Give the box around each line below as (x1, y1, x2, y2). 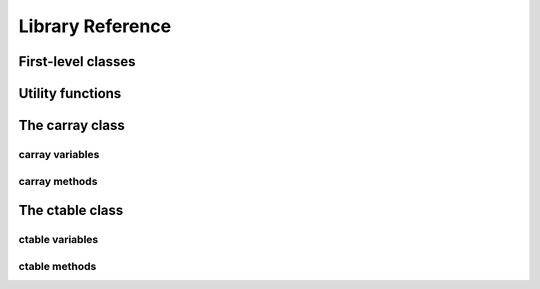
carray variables (18, 147, 100, 161)
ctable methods (18, 259, 97, 273)
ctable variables (18, 233, 99, 247)
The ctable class (18, 202, 124, 219)
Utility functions (18, 85, 122, 102)
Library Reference (18, 15, 172, 37)
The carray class (18, 117, 125, 134)
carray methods (18, 174, 98, 188)
